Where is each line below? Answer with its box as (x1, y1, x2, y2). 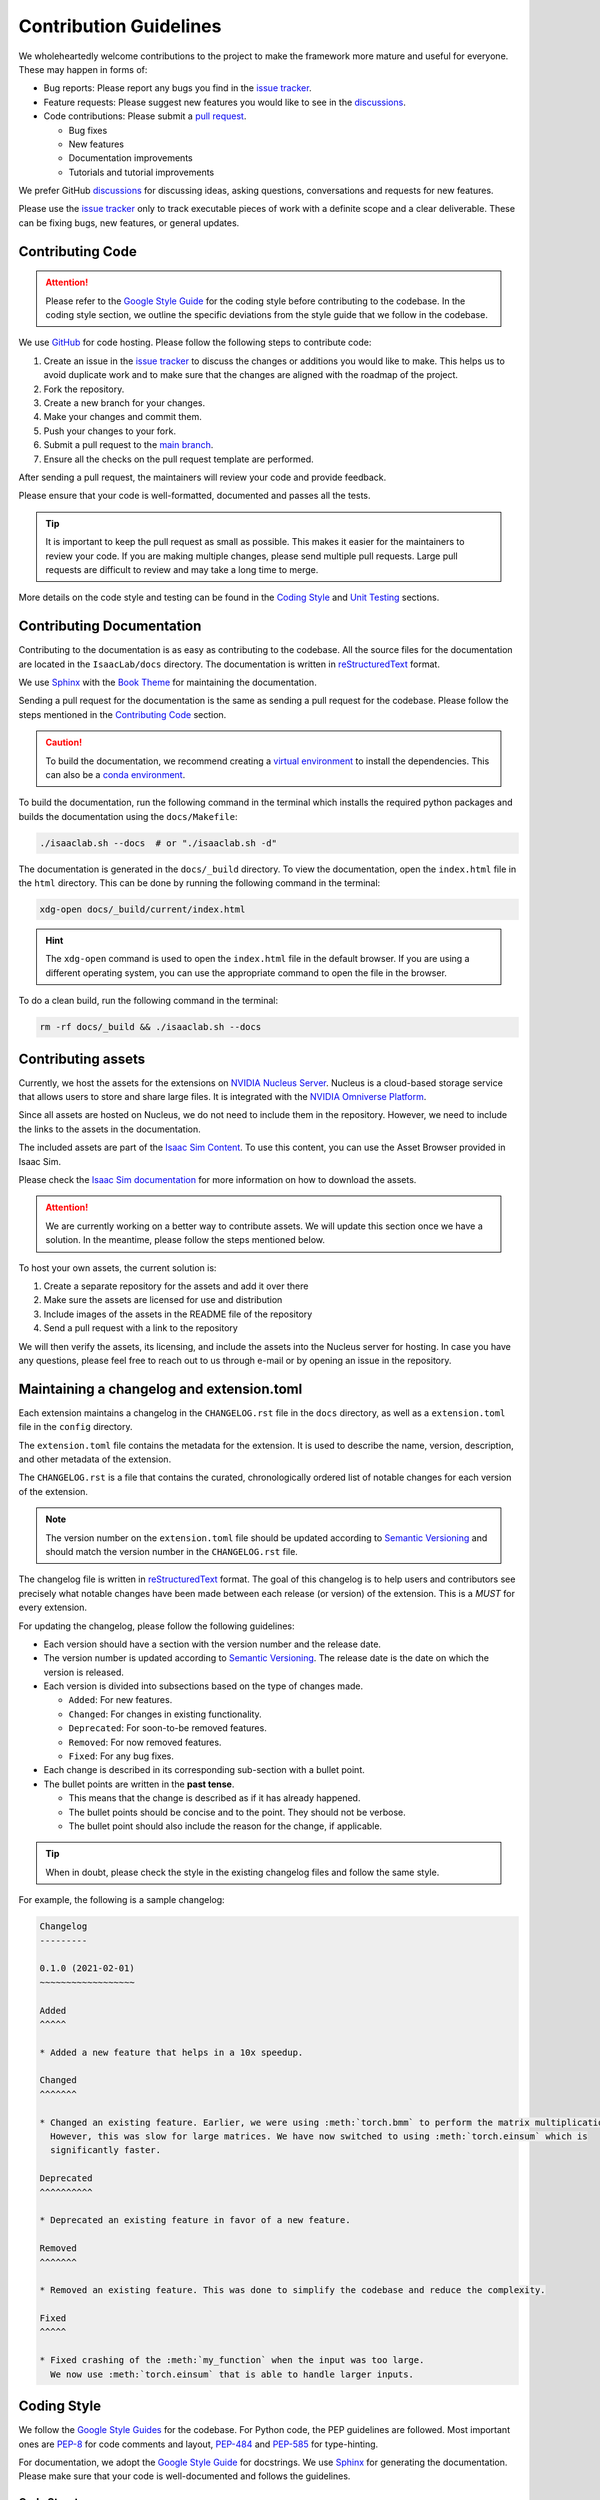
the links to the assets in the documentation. (18, 1123, 202, 1135)
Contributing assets (18, 1050, 146, 1067)
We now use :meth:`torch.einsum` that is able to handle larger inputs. (50, 2368, 415, 2380)
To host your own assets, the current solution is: (18, 1261, 217, 1274)
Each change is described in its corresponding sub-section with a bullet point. (43, 1764, 365, 1776)
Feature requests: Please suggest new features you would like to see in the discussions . (43, 96, 407, 108)
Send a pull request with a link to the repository (43, 1322, 239, 1334)
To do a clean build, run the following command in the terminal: (18, 995, 279, 1007)
